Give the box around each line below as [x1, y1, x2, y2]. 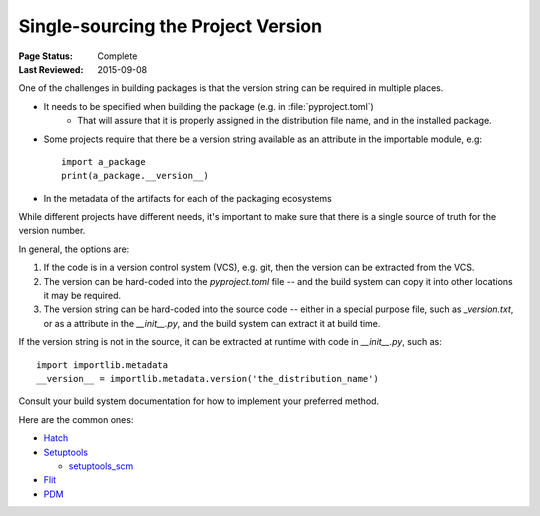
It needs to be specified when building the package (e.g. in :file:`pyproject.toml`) [43, 100, 374, 112]
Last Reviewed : [18, 63, 84, 75]
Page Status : [18, 50, 74, 62]
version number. [18, 225, 86, 237]
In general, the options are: [18, 243, 130, 255]
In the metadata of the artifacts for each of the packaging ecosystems [43, 192, 332, 204]
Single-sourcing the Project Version [18, 15, 323, 37]
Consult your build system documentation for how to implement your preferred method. [18, 395, 380, 407]
